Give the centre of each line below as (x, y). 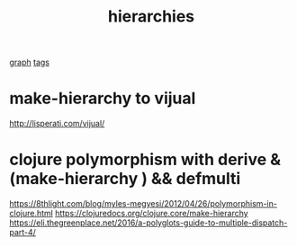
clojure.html (31, 214)
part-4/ (22, 233)
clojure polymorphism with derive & (145, 160)
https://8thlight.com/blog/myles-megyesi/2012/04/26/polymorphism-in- (143, 204)
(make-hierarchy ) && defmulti (125, 179)
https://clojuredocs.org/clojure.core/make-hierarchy (152, 214)
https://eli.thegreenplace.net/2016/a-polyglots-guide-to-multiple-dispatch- (148, 223)
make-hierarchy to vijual (103, 98)
